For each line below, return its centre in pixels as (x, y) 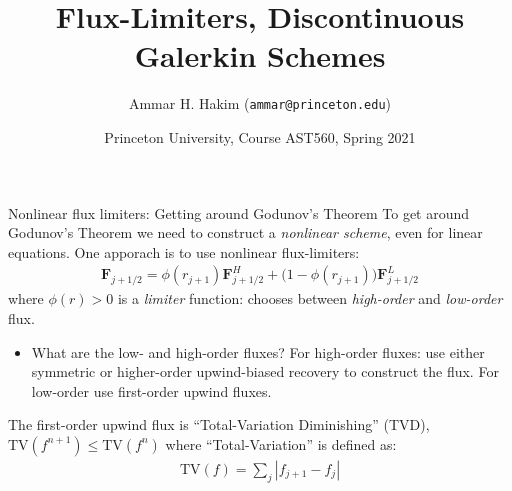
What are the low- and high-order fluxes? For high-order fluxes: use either (258, 351)
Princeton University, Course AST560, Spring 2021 (260, 136)
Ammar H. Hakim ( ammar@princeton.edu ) (260, 103)
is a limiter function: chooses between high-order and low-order (310, 298)
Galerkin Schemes (260, 55)
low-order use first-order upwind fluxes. (151, 390)
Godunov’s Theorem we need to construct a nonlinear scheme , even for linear (245, 232)
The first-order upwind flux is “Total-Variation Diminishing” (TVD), (219, 424)
